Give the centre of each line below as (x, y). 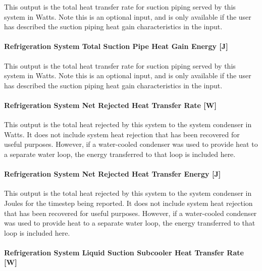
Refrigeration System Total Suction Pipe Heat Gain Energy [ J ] (116, 46)
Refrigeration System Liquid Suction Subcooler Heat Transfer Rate (124, 252)
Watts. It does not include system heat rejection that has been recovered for (122, 134)
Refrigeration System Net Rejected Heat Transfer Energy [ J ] (113, 174)
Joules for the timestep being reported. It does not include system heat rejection (128, 203)
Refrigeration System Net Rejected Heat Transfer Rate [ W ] (110, 105)
